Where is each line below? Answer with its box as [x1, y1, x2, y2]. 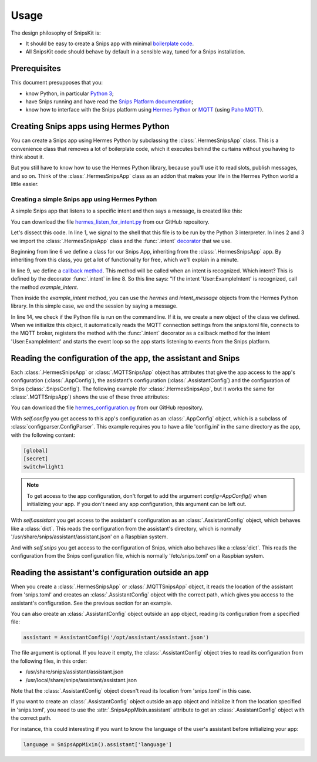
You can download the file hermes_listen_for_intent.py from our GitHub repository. [11, 218, 210, 225]
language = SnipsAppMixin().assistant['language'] [23, 741, 173, 748]
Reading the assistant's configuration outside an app [11, 567, 209, 578]
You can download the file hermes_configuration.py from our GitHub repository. [11, 404, 204, 411]
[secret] [23, 455, 49, 462]
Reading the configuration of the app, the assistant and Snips [11, 353, 240, 363]
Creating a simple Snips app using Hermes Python [11, 195, 157, 204]
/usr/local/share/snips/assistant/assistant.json [25, 676, 137, 683]
